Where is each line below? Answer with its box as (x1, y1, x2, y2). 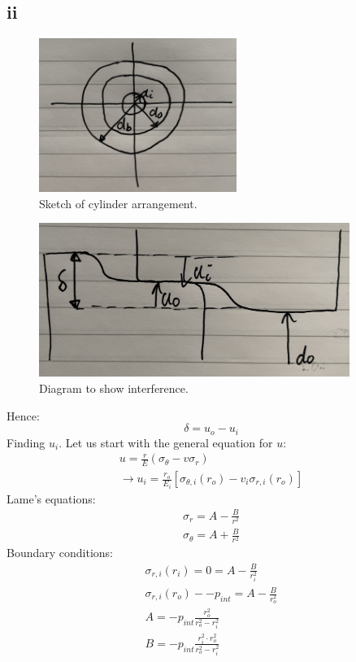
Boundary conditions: (7, 544, 114, 561)
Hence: (7, 407, 40, 424)
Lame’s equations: (7, 490, 96, 507)
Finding (7, 433, 46, 451)
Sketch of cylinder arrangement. (39, 194, 198, 211)
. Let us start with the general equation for (59, 433, 273, 451)
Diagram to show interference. (39, 379, 189, 396)
